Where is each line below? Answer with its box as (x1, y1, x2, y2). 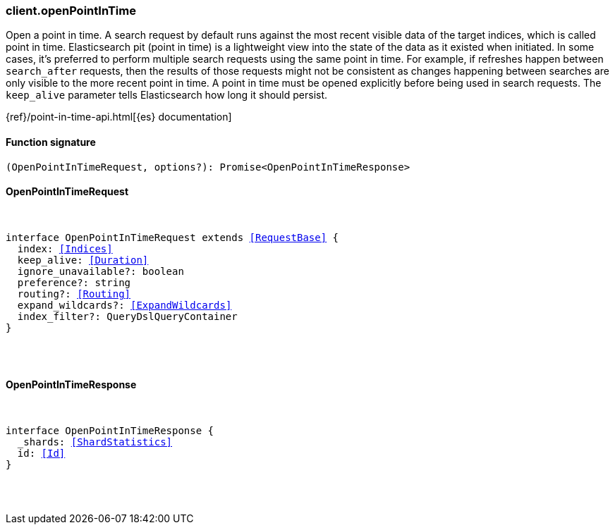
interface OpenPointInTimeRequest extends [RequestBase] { (6, 231, 339, 243)
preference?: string (17, 276, 131, 288)
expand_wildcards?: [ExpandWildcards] (17, 299, 232, 311)
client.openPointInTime (6, 4, 136, 18)
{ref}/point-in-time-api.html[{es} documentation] (6, 111, 232, 123)
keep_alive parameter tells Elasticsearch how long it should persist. (6, 89, 328, 101)
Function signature (6, 135, 96, 148)
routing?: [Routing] (17, 288, 131, 300)
